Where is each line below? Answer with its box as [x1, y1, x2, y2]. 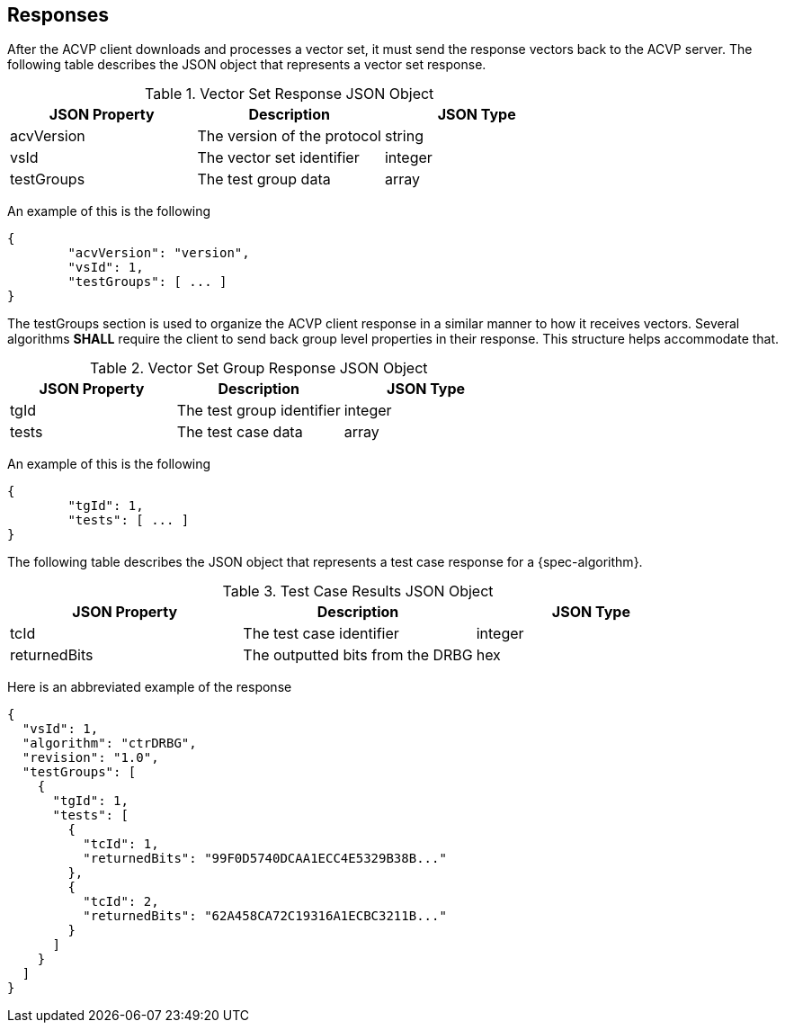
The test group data [197, 170, 331, 189]
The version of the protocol [197, 127, 381, 146]
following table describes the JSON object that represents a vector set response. [7, 57, 486, 73]
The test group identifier [176, 401, 341, 420]
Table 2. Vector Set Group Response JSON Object [90, 359, 428, 378]
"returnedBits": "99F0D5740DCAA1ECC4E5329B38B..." [83, 851, 447, 866]
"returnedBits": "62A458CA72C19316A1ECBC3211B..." [83, 909, 447, 924]
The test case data [176, 423, 303, 442]
